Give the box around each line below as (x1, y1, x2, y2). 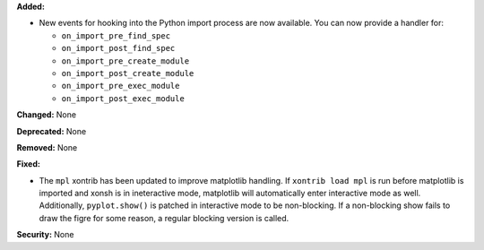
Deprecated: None (16, 125, 87, 136)
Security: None (16, 229, 74, 240)
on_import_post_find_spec (61, 43, 176, 54)
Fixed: (16, 159, 40, 169)
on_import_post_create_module (61, 68, 194, 78)
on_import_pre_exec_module (61, 81, 180, 91)
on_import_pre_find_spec (61, 30, 170, 40)
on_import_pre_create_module (61, 56, 190, 66)
